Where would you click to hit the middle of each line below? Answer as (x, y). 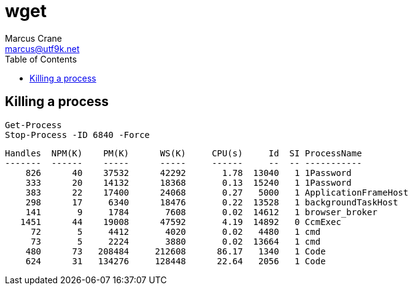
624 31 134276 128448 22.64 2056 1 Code (176, 261)
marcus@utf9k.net (42, 48)
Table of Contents (41, 59)
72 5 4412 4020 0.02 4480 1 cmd (176, 231)
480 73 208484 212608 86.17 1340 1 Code (176, 251)
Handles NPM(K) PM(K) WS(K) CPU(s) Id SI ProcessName (183, 153)
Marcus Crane (33, 38)
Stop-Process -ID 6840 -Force (78, 135)
